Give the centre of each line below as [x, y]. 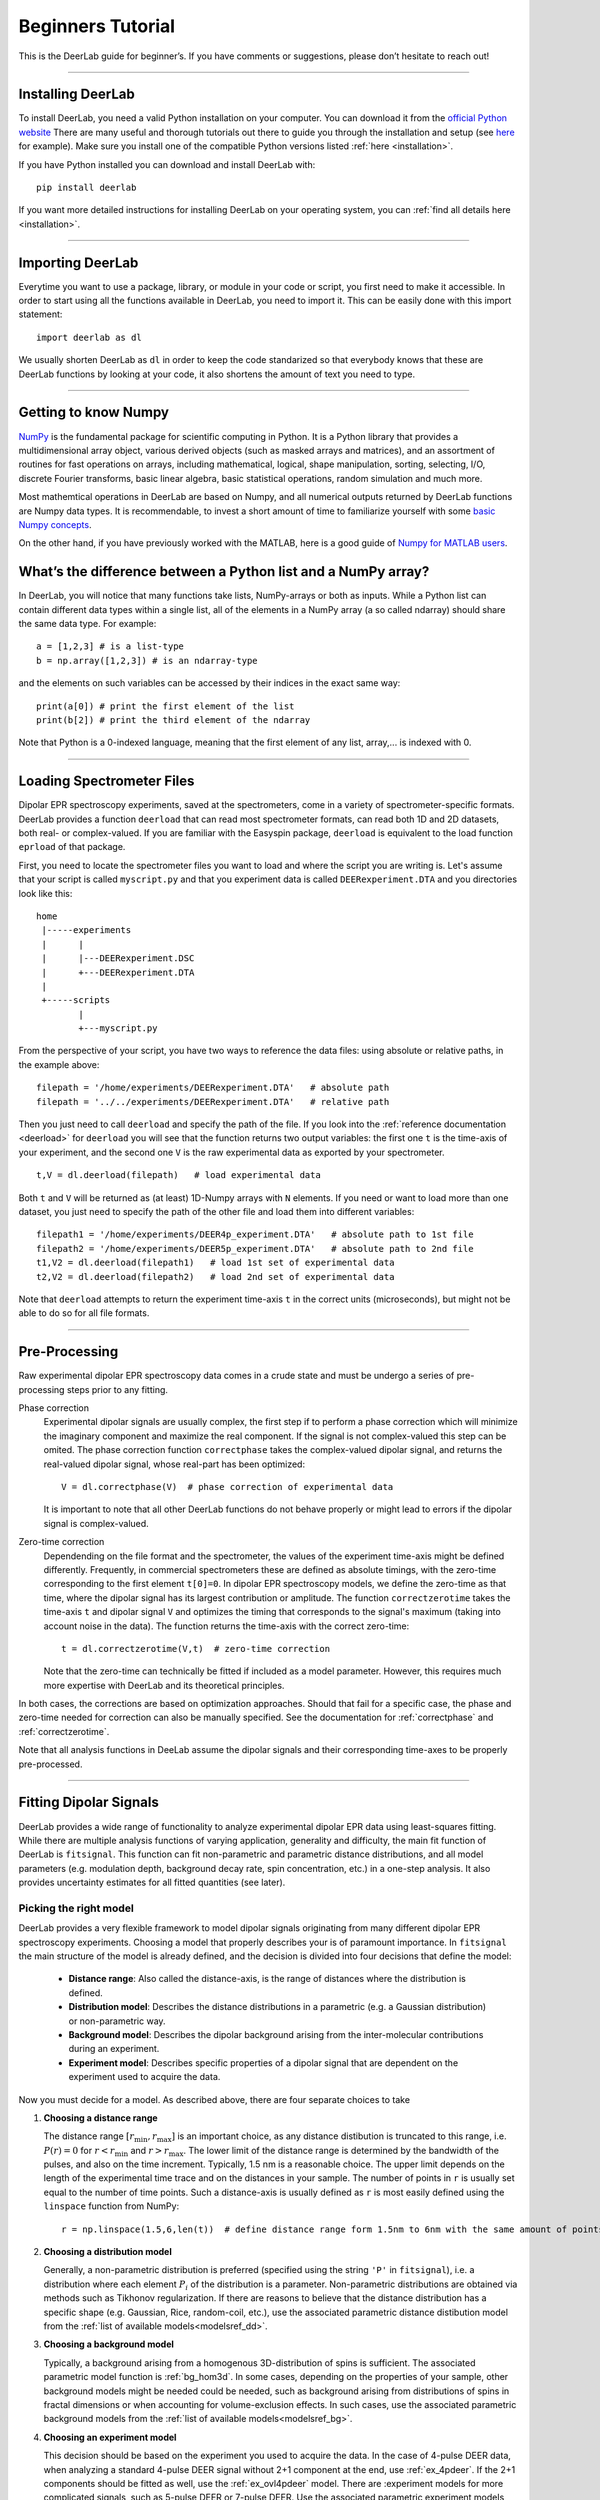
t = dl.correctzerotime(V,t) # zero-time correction [195, 1648]
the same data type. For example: [87, 623]
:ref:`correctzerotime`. [64, 1731]
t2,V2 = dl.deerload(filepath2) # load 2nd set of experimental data [215, 1276]
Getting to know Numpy [94, 412]
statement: [40, 314]
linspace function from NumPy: [111, 2206]
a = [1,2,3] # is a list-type [110, 646]
